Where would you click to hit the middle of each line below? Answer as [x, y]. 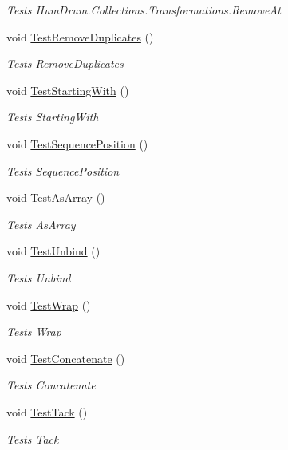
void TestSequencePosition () [77, 143]
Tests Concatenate [51, 385]
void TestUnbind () [53, 251]
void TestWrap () [49, 304]
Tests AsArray [41, 224]
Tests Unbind [39, 277]
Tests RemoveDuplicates [65, 63]
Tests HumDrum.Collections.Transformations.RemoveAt [144, 10]
